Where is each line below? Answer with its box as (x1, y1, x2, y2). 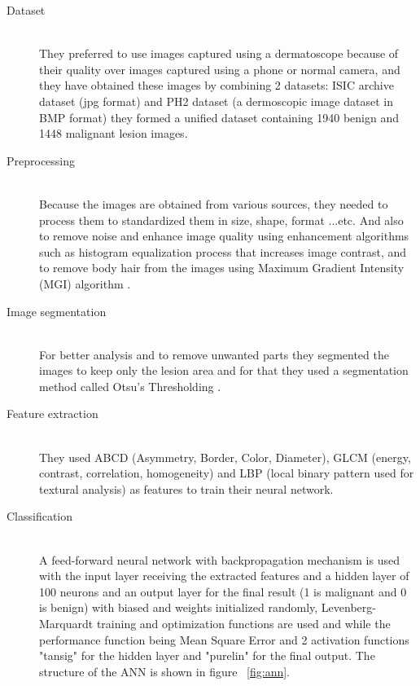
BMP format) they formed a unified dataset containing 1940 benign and (39, 108, 399, 125)
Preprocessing (7, 152, 76, 169)
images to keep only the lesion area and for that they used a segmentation (39, 362, 409, 379)
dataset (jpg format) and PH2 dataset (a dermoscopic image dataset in (39, 92, 393, 109)
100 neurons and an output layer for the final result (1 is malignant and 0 (39, 583, 407, 600)
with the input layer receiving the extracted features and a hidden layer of (39, 567, 409, 584)
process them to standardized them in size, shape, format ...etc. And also (39, 211, 404, 228)
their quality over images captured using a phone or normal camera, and (39, 60, 400, 77)
